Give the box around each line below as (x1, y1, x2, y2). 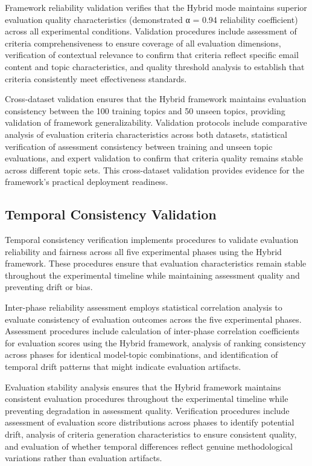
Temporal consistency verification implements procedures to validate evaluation (5, 233, 299, 246)
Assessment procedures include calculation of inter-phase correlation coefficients (5, 325, 299, 337)
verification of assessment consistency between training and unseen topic (5, 140, 273, 152)
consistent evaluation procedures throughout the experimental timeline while (5, 392, 288, 405)
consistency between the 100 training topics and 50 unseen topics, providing (5, 104, 285, 117)
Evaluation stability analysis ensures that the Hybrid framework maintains (5, 380, 281, 393)
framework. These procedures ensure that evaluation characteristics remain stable (5, 257, 307, 270)
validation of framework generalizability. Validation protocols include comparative (5, 116, 307, 129)
